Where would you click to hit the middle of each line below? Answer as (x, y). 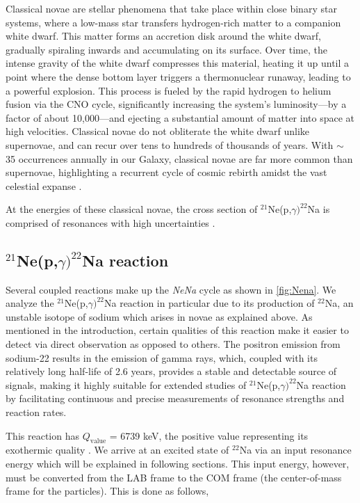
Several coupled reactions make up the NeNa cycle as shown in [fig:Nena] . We (171, 289)
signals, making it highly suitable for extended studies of (126, 384)
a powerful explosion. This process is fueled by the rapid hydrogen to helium (169, 90)
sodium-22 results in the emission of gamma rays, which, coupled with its (162, 357)
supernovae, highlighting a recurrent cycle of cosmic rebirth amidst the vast (166, 172)
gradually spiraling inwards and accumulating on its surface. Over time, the (166, 49)
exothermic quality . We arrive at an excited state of (117, 450)
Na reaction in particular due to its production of (210, 303)
